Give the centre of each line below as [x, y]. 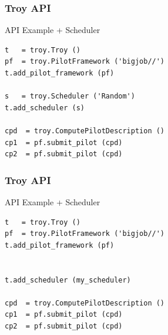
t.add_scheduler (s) [45, 108]
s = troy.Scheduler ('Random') [70, 96]
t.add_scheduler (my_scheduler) [68, 280]
